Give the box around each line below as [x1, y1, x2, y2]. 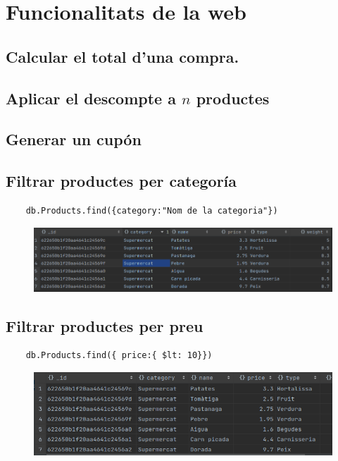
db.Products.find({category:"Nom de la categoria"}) [25, 205, 278, 216]
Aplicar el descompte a [6, 87, 176, 109]
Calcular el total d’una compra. [6, 45, 239, 67]
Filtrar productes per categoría [6, 170, 237, 192]
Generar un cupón [6, 128, 142, 150]
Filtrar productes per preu [6, 314, 204, 336]
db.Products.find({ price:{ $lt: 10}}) [25, 350, 213, 361]
